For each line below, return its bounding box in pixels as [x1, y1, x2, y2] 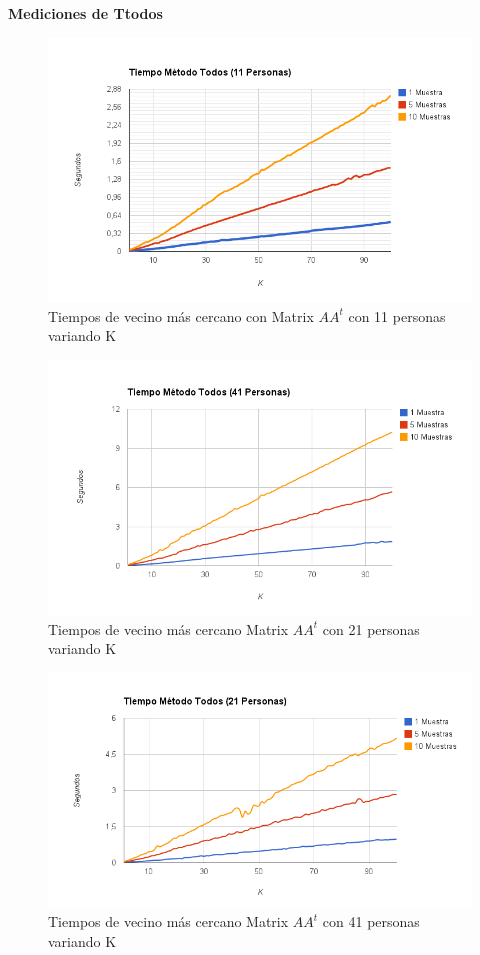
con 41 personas [322, 911, 420, 932]
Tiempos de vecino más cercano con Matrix [48, 305, 314, 326]
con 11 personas [348, 305, 446, 326]
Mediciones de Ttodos [8, 3, 163, 23]
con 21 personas [322, 618, 420, 639]
